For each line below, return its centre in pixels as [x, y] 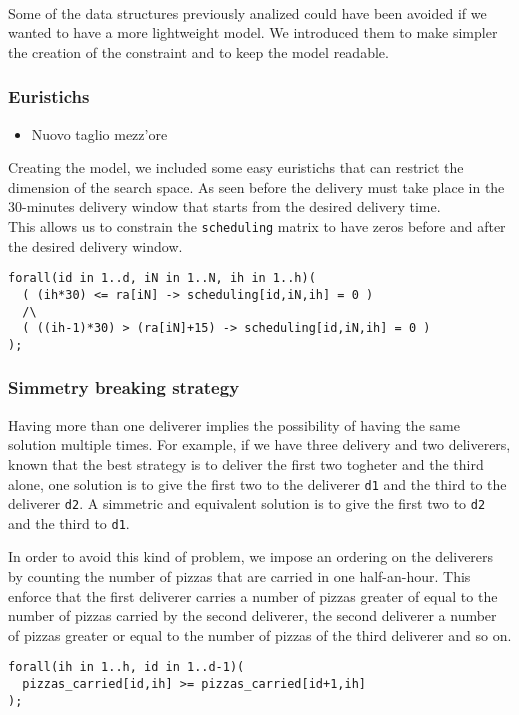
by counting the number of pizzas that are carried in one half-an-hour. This [239, 576]
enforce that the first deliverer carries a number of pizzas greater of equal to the [253, 595]
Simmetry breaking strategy [124, 387]
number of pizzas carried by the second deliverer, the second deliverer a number [252, 615]
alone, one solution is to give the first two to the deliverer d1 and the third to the [257, 483]
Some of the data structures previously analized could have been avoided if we [247, 12]
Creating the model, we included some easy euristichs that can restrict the [236, 167]
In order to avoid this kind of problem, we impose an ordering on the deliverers [251, 556]
